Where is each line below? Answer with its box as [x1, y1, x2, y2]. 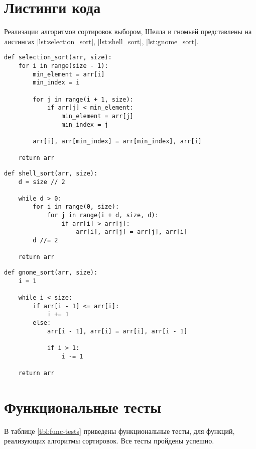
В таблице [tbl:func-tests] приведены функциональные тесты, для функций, [4, 425, 235, 436]
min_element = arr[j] [61, 112, 134, 120]
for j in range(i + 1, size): [33, 96, 134, 103]
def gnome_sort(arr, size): [4, 269, 98, 277]
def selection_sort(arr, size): [4, 54, 112, 61]
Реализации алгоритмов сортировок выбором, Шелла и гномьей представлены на [4, 26, 252, 37]
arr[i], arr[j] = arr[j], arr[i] [76, 228, 188, 236]
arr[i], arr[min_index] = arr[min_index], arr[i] [33, 137, 202, 145]
